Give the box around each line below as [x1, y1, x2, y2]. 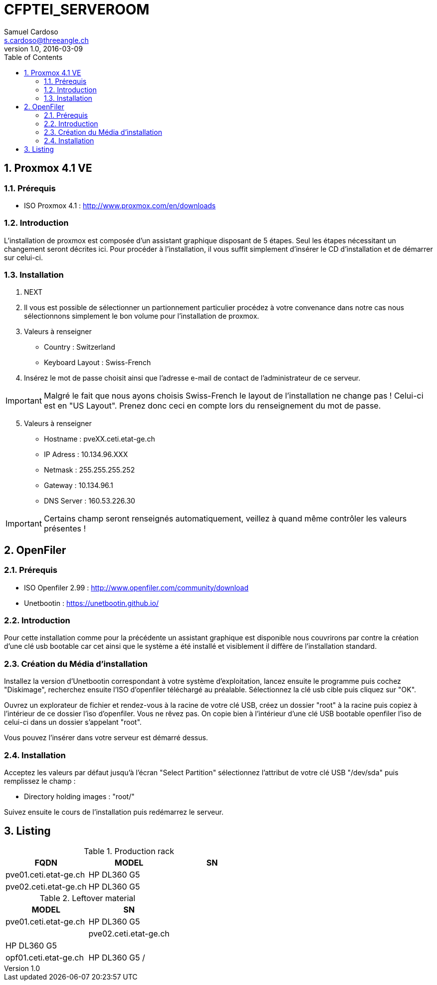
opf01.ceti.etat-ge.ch [5, 952, 84, 963]
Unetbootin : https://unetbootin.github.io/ [24, 598, 159, 607]
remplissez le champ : [4, 776, 76, 785]
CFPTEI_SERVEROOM [4, 1, 150, 18]
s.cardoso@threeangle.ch [4, 35, 89, 44]
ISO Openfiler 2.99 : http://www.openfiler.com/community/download [24, 583, 248, 592]
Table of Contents [4, 52, 63, 61]
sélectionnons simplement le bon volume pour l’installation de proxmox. [24, 312, 259, 321]
